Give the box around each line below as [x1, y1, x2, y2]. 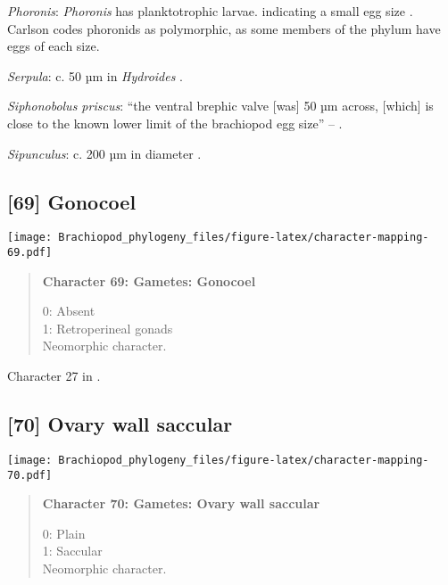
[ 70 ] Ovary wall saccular [7, 410, 233, 438]
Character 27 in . [7, 367, 101, 385]
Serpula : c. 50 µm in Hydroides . [7, 66, 183, 85]
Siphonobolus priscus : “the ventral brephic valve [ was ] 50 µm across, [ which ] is [7, 96, 434, 115]
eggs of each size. [7, 37, 100, 55]
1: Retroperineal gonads [42, 318, 173, 337]
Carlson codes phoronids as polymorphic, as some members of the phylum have [7, 19, 441, 37]
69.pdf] [7, 246, 53, 260]
